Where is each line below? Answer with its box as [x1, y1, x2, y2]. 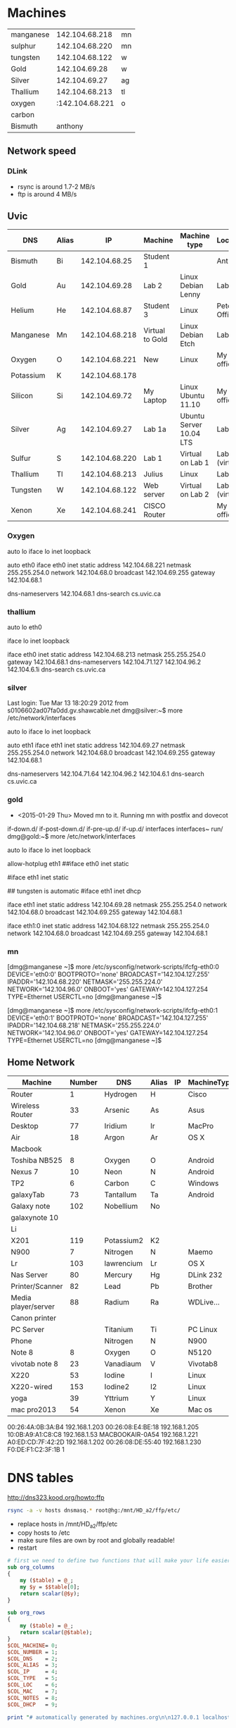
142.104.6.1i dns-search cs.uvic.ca [7, 665, 106, 674]
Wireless [11, 1101, 40, 1111]
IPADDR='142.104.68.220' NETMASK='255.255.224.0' [7, 977, 163, 986]
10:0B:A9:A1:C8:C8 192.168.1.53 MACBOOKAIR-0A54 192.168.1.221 [7, 1430, 198, 1438]
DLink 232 [188, 1270, 223, 1280]
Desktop [11, 1121, 39, 1130]
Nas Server [11, 1270, 48, 1280]
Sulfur [11, 453, 32, 463]
